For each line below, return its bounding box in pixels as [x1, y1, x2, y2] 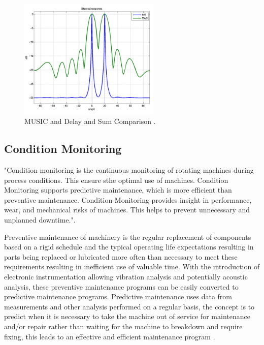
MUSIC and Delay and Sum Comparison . [24, 116, 156, 127]
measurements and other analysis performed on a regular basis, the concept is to [4, 301, 255, 311]
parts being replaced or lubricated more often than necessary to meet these [4, 251, 238, 262]
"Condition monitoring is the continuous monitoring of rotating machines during [4, 165, 254, 175]
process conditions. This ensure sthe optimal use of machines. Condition [4, 174, 228, 185]
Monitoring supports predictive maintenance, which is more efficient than [4, 184, 232, 195]
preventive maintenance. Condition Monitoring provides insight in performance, [4, 194, 252, 205]
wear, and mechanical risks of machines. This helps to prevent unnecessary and [4, 204, 250, 215]
